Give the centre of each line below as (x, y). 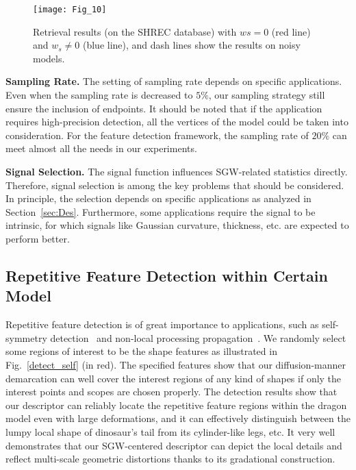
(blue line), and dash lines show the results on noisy (191, 45)
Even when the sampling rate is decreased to (99, 95)
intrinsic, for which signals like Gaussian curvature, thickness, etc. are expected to (177, 225)
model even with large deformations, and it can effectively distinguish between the (178, 418)
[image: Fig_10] (70, 10)
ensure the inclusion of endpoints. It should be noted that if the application (164, 108)
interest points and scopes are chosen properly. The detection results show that (171, 392)
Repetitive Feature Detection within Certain (167, 275)
